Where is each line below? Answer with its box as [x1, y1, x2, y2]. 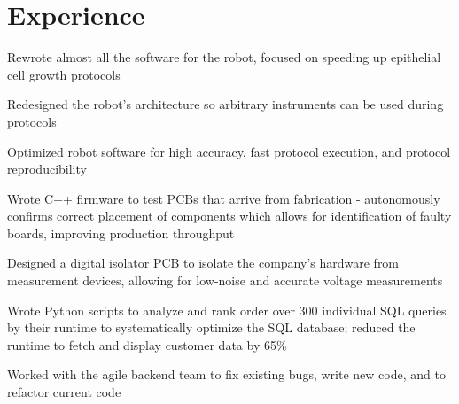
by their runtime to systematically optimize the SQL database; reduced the [7, 318, 416, 337]
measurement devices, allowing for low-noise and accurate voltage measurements [7, 271, 443, 290]
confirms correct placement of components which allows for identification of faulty [7, 206, 452, 225]
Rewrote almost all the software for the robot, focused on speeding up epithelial [7, 48, 441, 66]
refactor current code [7, 383, 121, 401]
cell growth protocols [7, 65, 121, 83]
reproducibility [7, 159, 87, 178]
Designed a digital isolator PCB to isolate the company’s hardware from [7, 253, 400, 272]
